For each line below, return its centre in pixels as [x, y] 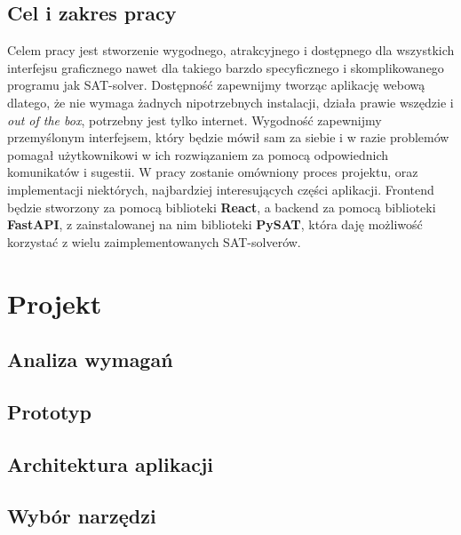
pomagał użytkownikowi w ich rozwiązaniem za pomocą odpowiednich [198, 154]
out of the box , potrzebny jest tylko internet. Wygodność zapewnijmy [195, 120]
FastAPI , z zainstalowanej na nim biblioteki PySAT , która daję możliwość [215, 224]
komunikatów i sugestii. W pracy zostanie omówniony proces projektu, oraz [213, 172]
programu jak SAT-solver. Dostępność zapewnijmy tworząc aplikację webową [216, 85]
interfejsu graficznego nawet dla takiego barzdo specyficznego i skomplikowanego [226, 67]
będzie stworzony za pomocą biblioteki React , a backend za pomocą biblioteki [222, 207]
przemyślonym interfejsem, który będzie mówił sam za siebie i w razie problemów [228, 137]
